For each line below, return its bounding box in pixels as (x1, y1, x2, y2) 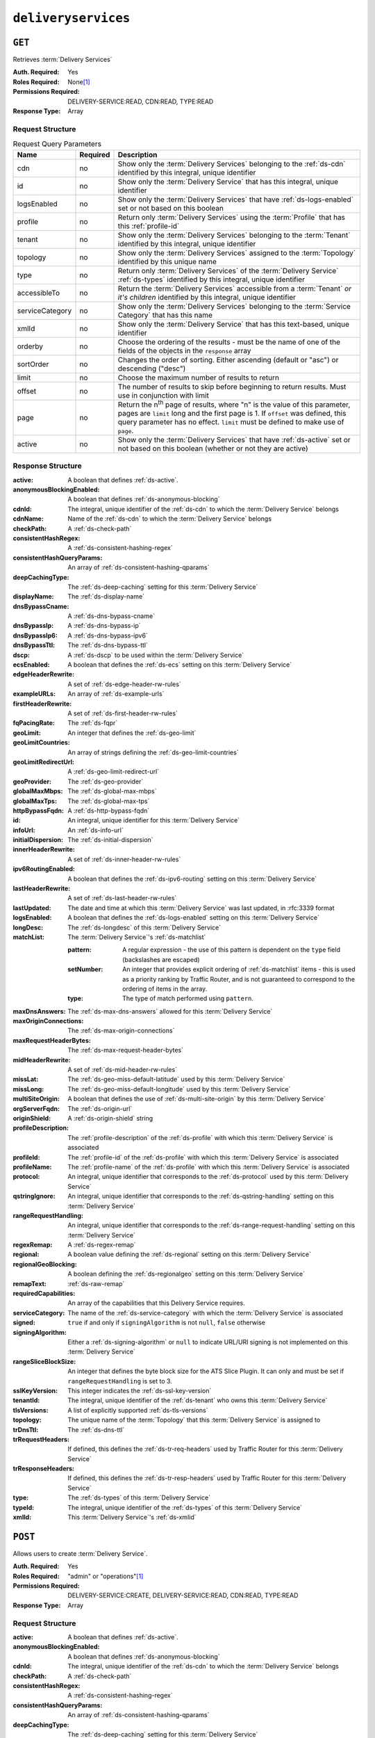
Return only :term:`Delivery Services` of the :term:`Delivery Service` (117, 266, 339, 275)
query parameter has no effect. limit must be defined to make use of (117, 417, 344, 427)
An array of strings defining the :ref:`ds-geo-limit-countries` (67, 748, 239, 756)
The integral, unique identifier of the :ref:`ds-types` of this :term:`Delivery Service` (67, 1503, 302, 1511)
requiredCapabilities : (12, 1290, 76, 1298)
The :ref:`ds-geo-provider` (67, 777, 144, 786)
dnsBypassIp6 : (12, 631, 58, 640)
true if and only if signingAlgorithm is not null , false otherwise (67, 1318, 265, 1327)
